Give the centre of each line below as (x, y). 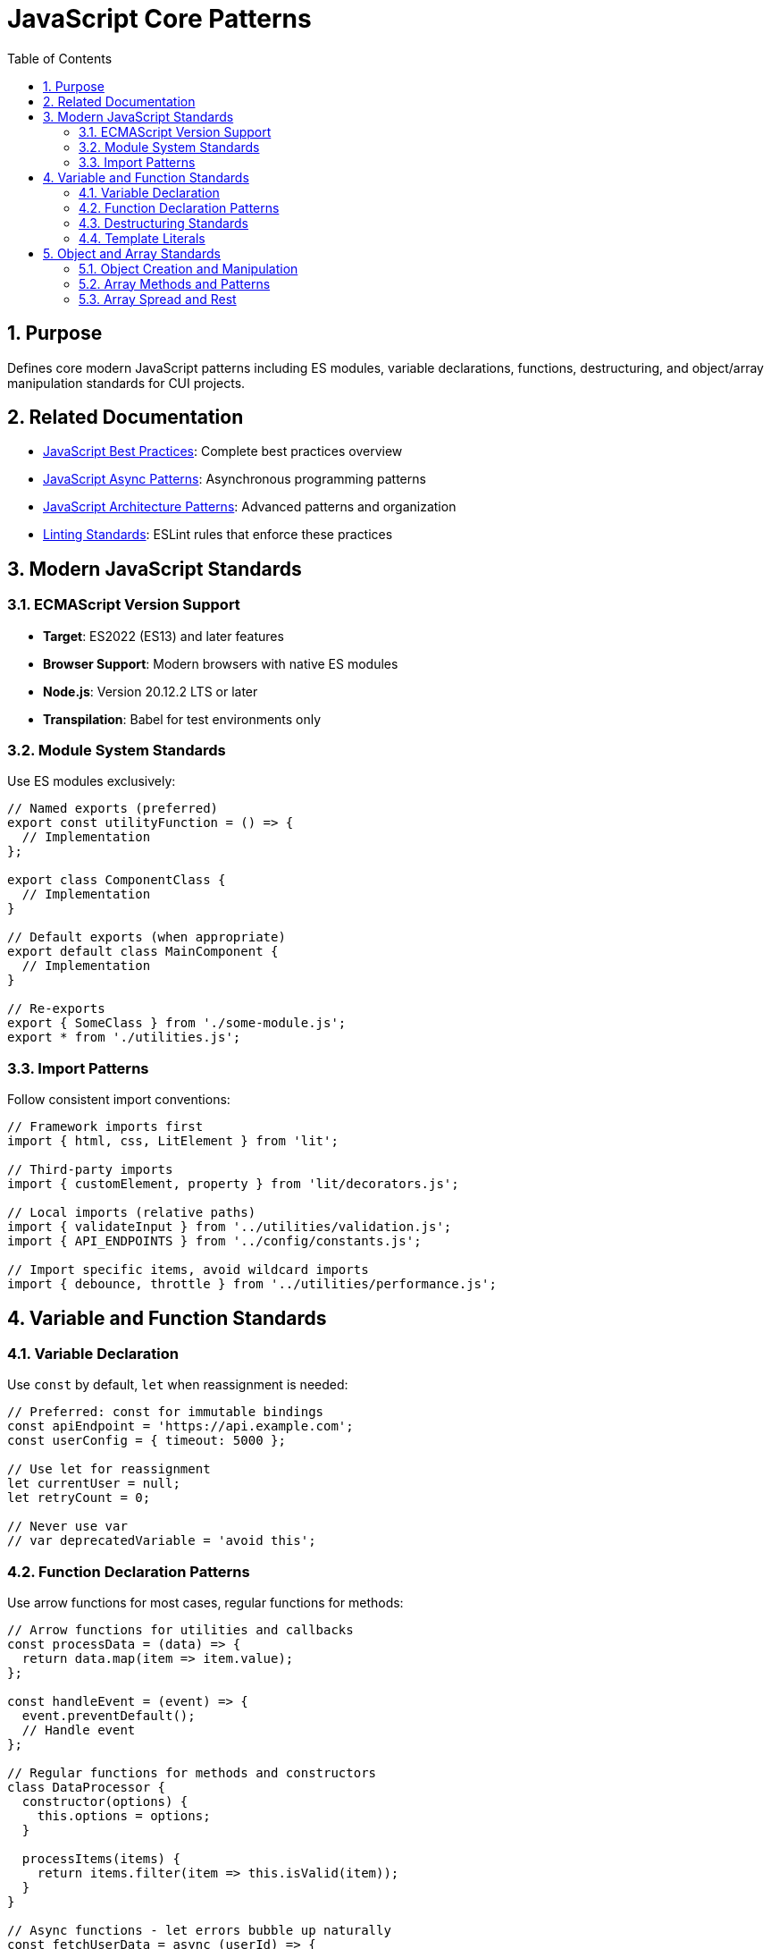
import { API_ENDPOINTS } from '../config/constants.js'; (214, 1241)
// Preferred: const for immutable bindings (166, 1412)
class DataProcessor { (87, 1788)
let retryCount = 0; (79, 1498)
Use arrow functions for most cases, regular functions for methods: (205, 1603)
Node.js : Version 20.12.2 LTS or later (151, 691)
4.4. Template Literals (142, 238)
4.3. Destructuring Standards (163, 223)
